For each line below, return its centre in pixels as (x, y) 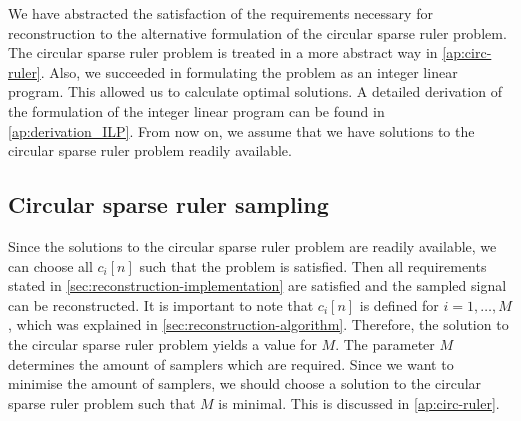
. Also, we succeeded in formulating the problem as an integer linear (249, 71)
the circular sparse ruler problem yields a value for (162, 343)
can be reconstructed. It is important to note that (161, 304)
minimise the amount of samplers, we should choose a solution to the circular (245, 383)
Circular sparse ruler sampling (168, 204)
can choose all (50, 265)
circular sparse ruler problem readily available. (150, 150)
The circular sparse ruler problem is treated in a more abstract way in (223, 52)
